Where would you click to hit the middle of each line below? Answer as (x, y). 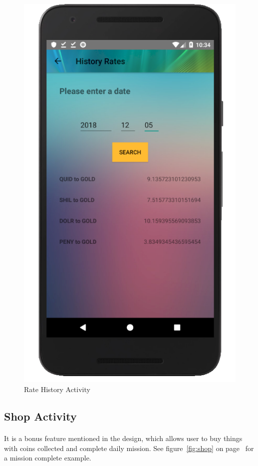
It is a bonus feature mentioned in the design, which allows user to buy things (123, 438)
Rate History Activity (57, 389)
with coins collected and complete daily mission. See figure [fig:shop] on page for (129, 448)
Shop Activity (40, 416)
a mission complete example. (48, 458)
